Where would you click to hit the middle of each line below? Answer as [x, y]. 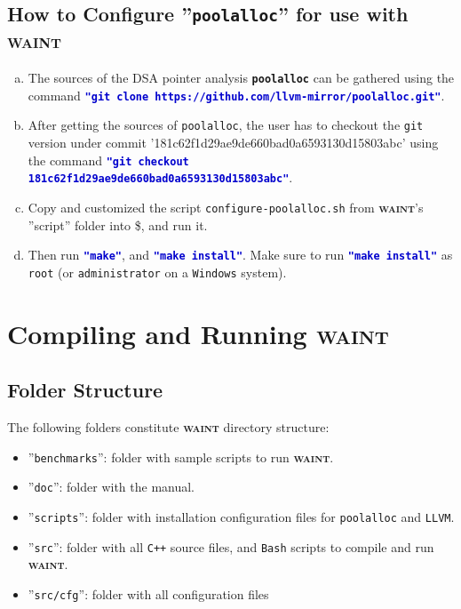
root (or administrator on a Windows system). [157, 272]
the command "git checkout [108, 160]
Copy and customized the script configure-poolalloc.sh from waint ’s [226, 208]
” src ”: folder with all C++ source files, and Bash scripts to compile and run [231, 546]
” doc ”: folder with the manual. [111, 487]
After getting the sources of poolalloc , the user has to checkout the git [226, 125]
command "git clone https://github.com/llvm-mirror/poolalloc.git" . [236, 95]
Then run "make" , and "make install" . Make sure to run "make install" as [240, 255]
